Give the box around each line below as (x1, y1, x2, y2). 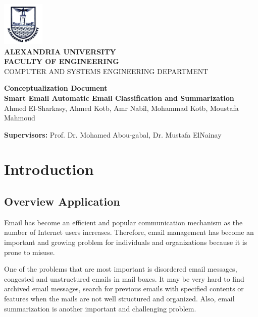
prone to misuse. (4, 246, 55, 257)
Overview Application (4, 194, 120, 209)
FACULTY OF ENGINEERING (4, 56, 119, 67)
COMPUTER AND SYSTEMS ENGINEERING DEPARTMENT (4, 66, 209, 76)
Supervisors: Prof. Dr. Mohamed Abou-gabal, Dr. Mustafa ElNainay (4, 129, 222, 140)
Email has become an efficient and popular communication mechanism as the (4, 217, 243, 227)
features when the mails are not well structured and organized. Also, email (4, 293, 235, 304)
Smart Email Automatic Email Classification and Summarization (4, 92, 234, 103)
